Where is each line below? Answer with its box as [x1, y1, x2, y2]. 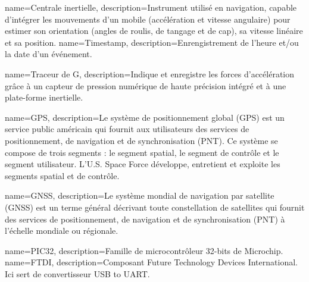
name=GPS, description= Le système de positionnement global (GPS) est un [5, 111, 285, 123]
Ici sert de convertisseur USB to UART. [5, 267, 150, 280]
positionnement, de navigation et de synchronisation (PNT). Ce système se [5, 134, 278, 146]
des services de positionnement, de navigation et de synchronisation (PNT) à [5, 212, 285, 225]
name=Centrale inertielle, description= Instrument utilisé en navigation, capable [5, 1, 297, 13]
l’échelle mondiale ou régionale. [5, 224, 118, 237]
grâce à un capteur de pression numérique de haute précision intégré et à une [5, 79, 286, 92]
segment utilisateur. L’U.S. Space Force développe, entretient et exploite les [5, 158, 280, 170]
